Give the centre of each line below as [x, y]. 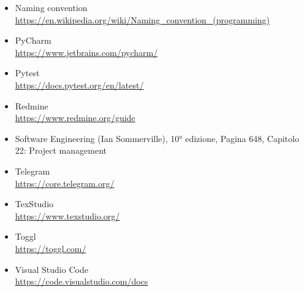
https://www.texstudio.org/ [67, 215]
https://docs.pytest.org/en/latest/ [79, 85]
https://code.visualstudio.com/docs [82, 281]
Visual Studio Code [51, 269]
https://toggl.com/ [51, 248]
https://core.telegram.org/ [65, 183]
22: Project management [61, 150]
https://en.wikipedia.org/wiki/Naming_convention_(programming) [142, 19]
